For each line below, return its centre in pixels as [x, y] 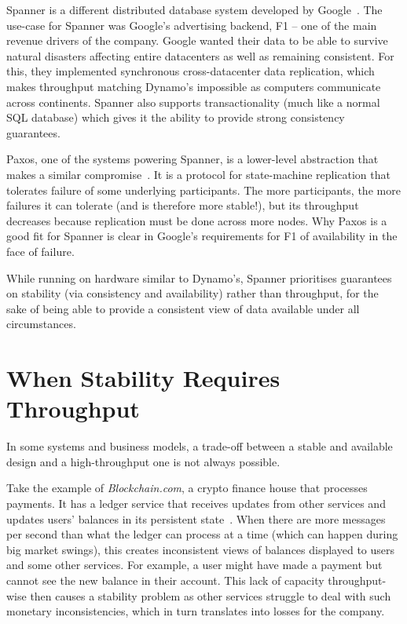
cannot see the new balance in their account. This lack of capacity [165, 580]
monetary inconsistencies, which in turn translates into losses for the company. [196, 611]
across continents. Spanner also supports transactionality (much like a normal [193, 102]
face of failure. [40, 251]
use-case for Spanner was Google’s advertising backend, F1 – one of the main [192, 25]
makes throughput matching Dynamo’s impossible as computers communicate [194, 86]
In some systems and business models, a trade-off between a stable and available [200, 446]
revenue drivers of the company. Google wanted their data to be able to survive [197, 40]
